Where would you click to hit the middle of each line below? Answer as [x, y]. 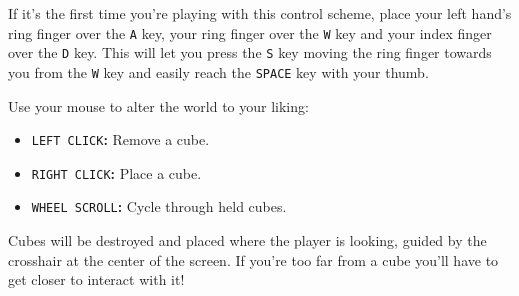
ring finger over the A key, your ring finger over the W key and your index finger [250, 32]
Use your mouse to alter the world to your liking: [158, 105]
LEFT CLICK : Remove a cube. [120, 139]
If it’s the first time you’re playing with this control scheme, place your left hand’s [260, 13]
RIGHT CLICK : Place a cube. [116, 172]
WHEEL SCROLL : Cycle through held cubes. [159, 206]
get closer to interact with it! [96, 279]
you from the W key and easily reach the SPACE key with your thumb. [218, 71]
